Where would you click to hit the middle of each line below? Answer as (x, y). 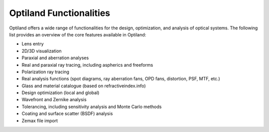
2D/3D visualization (42, 51)
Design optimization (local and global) (61, 93)
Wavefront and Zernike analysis (54, 100)
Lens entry (33, 44)
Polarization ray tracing (46, 72)
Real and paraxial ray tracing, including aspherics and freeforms (87, 65)
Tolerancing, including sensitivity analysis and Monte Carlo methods (92, 107)
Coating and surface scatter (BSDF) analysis (67, 114)
